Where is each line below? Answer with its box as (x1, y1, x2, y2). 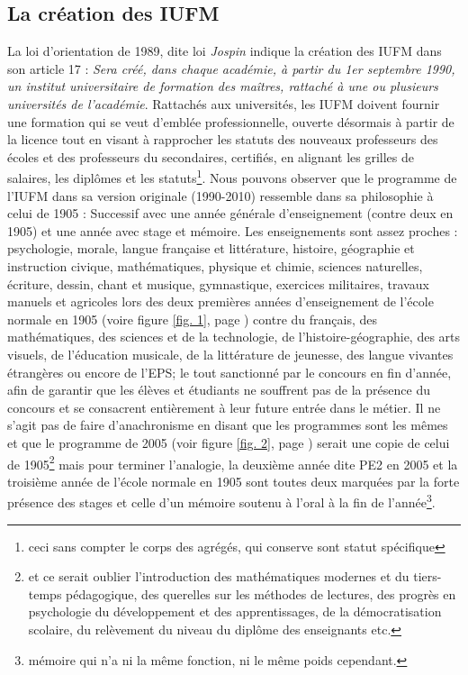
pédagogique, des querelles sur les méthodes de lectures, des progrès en (66, 584, 456, 603)
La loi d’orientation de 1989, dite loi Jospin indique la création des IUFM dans (7, 41, 442, 60)
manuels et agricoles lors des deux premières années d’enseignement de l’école (7, 292, 434, 311)
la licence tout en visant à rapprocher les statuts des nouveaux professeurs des (7, 130, 438, 149)
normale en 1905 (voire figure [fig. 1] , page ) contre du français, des (7, 309, 378, 328)
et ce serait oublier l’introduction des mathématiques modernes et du (28, 567, 409, 586)
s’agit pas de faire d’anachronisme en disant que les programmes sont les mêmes (7, 415, 448, 434)
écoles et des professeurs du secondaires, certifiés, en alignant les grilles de (7, 147, 415, 166)
